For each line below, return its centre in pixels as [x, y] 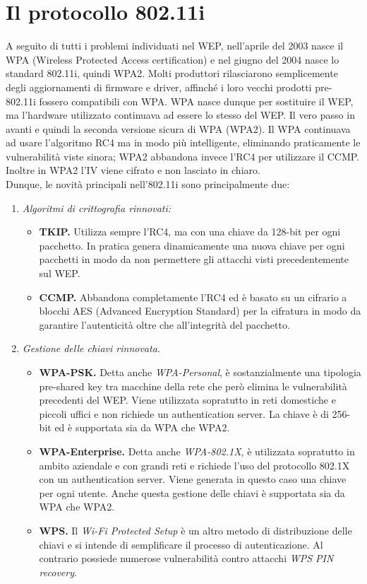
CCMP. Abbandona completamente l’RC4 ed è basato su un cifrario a [193, 297]
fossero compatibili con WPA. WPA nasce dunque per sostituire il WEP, [196, 101]
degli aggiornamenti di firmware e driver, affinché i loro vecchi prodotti [159, 87]
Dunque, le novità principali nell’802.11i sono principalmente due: [148, 184]
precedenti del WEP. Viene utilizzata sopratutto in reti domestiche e [187, 400]
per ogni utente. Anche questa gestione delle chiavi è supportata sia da [192, 492]
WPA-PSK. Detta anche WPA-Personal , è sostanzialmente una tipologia [200, 372]
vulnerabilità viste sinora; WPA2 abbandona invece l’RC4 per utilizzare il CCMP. [183, 156]
